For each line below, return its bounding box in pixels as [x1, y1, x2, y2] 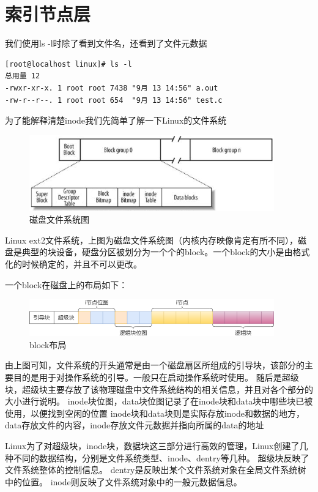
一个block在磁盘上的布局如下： [5, 278, 128, 291]
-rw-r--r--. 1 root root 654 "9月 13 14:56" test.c [5, 95, 223, 105]
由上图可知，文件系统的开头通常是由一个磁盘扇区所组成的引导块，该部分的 [5, 359, 305, 371]
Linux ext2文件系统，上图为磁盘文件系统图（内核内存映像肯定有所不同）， [5, 233, 298, 246]
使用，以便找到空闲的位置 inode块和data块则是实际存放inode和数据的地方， [5, 406, 305, 419]
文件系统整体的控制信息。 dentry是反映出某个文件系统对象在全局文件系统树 [5, 463, 306, 476]
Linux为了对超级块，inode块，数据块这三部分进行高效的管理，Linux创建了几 [5, 439, 308, 452]
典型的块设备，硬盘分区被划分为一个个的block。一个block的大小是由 [21, 245, 293, 258]
